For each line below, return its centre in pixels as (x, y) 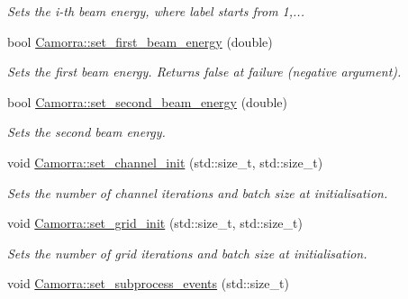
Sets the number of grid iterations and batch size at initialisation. (187, 253)
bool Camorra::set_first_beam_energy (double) (140, 41)
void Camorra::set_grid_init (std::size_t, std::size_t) (155, 223)
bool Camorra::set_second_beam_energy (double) (148, 101)
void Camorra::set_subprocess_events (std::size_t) (148, 283)
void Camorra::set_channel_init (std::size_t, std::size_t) (165, 162)
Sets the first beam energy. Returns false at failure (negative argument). (204, 72)
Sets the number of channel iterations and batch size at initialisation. (198, 192)
